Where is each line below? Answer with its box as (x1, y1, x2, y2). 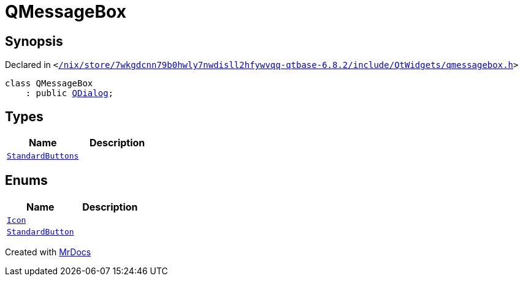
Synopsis (5, 33, 63, 49)
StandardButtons (7, 151, 79, 161)
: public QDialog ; (25, 88, 114, 99)
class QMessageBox (5, 78, 93, 89)
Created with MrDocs (5, 246, 91, 257)
